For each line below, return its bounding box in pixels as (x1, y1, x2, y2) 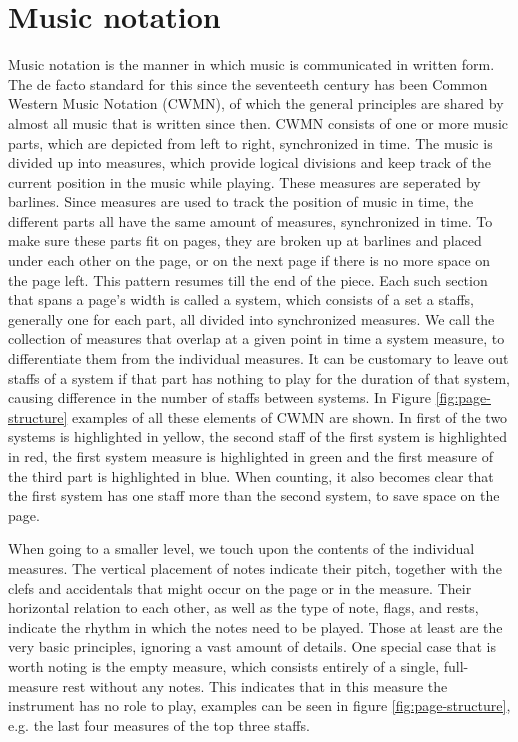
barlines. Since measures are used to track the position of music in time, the (8, 191, 474, 212)
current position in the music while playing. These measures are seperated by (8, 171, 481, 192)
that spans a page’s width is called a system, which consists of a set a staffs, (8, 289, 474, 310)
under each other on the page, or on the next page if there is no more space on (8, 250, 491, 271)
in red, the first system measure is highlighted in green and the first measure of (8, 446, 493, 466)
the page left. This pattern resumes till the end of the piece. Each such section (8, 269, 488, 290)
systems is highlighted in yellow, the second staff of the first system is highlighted (8, 426, 507, 447)
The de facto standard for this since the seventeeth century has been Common (8, 73, 488, 94)
